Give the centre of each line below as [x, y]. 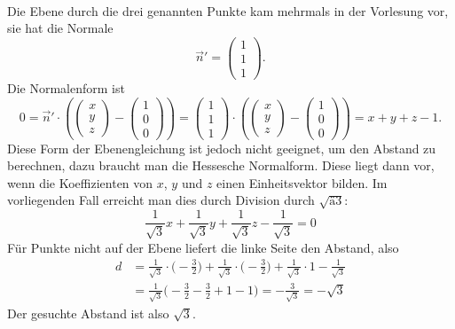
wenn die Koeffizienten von [80, 182]
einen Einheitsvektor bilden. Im [302, 182]
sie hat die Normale [60, 28]
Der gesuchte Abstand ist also [88, 313]
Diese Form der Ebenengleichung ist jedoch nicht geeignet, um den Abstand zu [222, 148]
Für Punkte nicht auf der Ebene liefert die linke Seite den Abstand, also [203, 247]
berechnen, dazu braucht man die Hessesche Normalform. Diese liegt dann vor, [221, 165]
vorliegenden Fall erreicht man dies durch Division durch [161, 200]
